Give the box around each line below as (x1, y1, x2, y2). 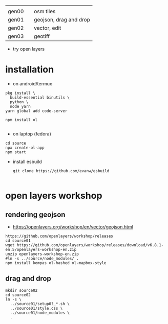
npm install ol (5, 117, 38, 122)
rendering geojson (5, 210, 66, 219)
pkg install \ (5, 90, 36, 96)
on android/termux (12, 80, 52, 86)
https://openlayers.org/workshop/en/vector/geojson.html (12, 223, 133, 229)
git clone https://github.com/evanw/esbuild (12, 168, 110, 173)
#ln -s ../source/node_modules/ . (5, 256, 79, 261)
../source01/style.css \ (10, 306, 63, 311)
